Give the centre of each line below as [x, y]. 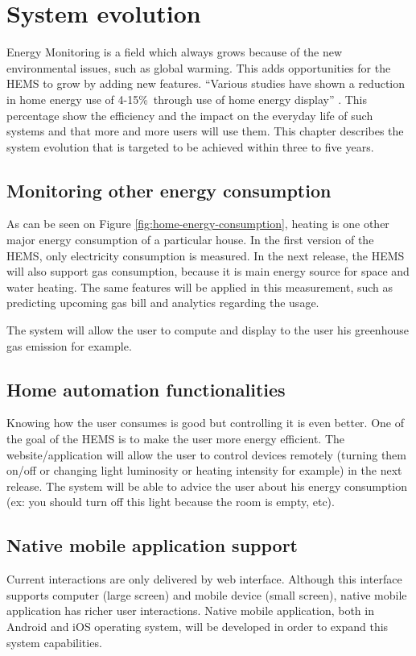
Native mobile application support [152, 545]
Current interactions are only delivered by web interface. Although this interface [204, 579]
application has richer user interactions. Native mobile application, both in [190, 610]
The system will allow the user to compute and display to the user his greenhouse [208, 330]
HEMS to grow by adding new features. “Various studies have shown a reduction [206, 83]
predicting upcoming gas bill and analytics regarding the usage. [163, 303]
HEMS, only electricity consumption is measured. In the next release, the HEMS [206, 255]
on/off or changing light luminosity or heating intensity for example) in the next [204, 470]
